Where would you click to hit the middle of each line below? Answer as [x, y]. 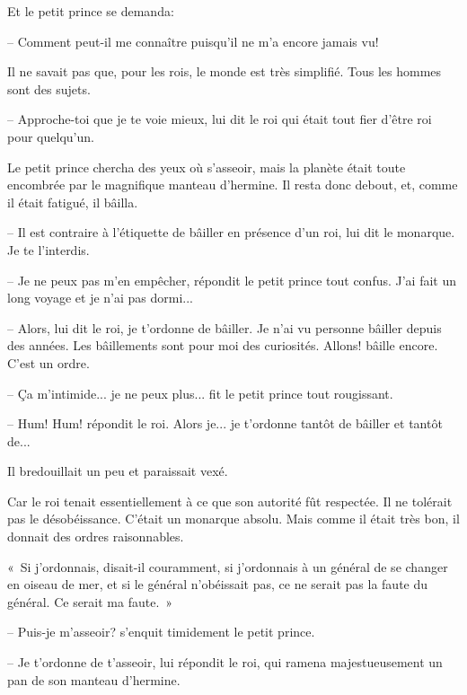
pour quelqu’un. [51, 136]
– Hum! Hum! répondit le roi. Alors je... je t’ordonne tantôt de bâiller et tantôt [225, 423]
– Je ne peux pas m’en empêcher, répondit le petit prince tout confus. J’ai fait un [232, 280]
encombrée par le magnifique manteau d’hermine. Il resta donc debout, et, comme [233, 185]
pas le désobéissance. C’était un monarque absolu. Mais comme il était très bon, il [233, 519]
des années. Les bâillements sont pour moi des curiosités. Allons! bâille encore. [223, 345]
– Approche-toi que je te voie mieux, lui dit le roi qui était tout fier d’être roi [220, 119]
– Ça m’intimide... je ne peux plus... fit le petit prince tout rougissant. [200, 393]
